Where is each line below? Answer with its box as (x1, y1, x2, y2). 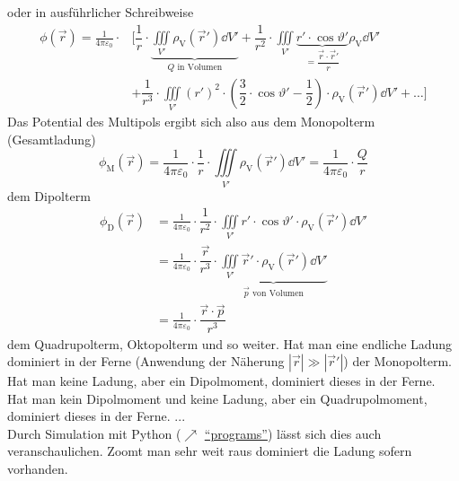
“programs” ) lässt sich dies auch (204, 424, 382, 442)
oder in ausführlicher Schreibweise (7, 3, 194, 21)
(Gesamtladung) (7, 129, 96, 148)
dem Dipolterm (7, 186, 91, 205)
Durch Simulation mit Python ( (7, 424, 181, 442)
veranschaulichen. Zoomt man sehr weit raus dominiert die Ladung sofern (7, 442, 412, 460)
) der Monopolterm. (343, 352, 452, 371)
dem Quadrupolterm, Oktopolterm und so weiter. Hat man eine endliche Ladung (7, 334, 453, 353)
